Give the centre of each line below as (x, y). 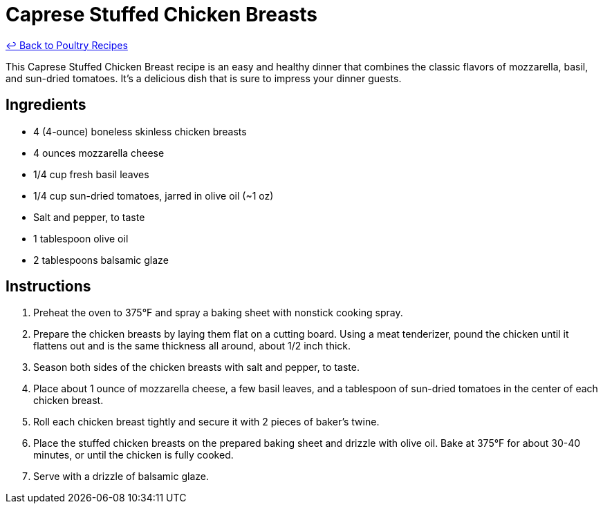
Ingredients (46, 105)
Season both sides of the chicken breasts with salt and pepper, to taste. (196, 367)
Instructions (48, 287)
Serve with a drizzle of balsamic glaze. (121, 477)
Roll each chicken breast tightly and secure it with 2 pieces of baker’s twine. (206, 422)
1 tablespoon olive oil (81, 238)
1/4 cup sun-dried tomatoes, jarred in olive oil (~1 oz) (154, 195)
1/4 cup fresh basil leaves (91, 174)
